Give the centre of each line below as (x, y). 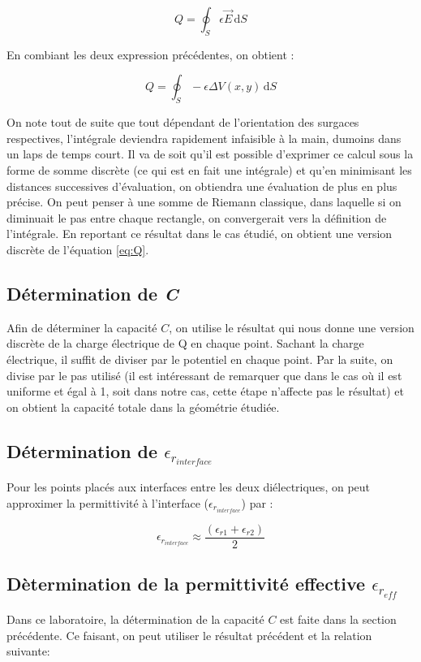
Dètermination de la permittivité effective (186, 584)
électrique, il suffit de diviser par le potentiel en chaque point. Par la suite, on (200, 359)
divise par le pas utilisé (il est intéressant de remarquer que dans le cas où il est (204, 375)
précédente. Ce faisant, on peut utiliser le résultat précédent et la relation (189, 635)
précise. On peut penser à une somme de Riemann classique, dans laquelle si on (204, 202)
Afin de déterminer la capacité (82, 327)
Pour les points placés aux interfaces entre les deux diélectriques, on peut (189, 486)
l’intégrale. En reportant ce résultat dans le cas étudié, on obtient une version (200, 234)
